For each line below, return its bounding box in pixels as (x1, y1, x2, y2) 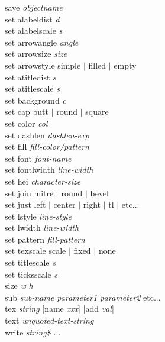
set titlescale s (5, 256, 56, 269)
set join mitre (5, 186, 54, 199)
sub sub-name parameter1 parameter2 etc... (5, 291, 161, 303)
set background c (5, 93, 66, 106)
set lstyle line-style (5, 209, 72, 222)
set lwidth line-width (5, 221, 79, 234)
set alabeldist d (5, 12, 60, 25)
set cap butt (5, 105, 48, 118)
